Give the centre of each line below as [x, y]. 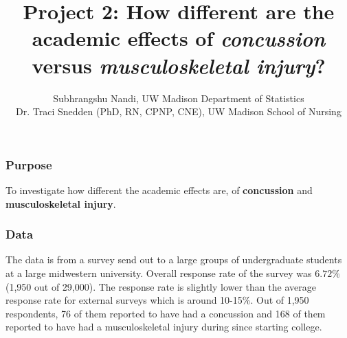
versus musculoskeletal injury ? [179, 65]
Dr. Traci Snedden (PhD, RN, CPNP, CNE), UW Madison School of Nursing [179, 111]
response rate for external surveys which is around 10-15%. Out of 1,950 [157, 300]
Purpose [29, 164]
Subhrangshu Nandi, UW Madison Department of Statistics [179, 98]
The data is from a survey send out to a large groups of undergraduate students [174, 259]
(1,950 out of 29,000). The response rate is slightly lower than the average [161, 286]
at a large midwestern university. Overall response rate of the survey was [159, 273]
